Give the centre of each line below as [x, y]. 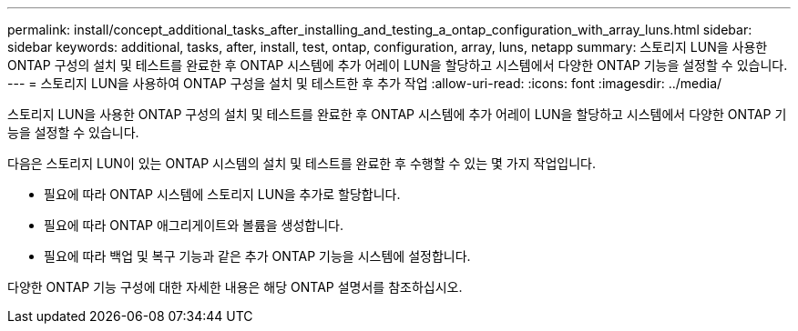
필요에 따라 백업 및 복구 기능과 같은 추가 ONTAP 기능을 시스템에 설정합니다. [257, 256]
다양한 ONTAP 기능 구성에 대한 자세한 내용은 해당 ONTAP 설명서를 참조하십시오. [235, 287]
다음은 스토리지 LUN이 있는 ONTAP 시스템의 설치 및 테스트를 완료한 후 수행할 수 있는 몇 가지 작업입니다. [302, 163]
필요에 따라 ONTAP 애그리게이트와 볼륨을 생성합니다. [194, 225]
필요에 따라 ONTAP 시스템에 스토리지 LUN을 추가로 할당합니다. [222, 194]
